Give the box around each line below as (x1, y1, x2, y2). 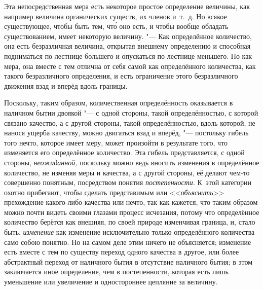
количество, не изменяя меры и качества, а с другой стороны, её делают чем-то (4, 167, 250, 177)
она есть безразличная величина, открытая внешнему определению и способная (4, 41, 251, 51)
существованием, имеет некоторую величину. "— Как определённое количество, (4, 30, 252, 41)
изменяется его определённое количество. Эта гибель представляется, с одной (4, 147, 245, 158)
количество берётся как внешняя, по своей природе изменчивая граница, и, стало (4, 216, 255, 227)
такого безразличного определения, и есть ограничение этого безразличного (4, 70, 238, 81)
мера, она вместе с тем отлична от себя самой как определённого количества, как (4, 60, 256, 71)
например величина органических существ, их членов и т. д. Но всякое (4, 11, 227, 21)
